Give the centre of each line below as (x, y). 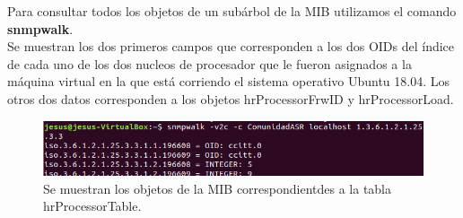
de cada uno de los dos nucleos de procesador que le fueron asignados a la (210, 63)
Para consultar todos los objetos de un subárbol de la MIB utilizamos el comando (232, 11)
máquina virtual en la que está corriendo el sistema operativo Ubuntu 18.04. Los (228, 81)
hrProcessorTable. (92, 206)
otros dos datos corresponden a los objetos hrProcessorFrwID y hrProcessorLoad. (231, 98)
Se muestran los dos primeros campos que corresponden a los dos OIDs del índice (231, 46)
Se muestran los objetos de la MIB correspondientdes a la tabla (218, 188)
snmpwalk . (40, 28)
